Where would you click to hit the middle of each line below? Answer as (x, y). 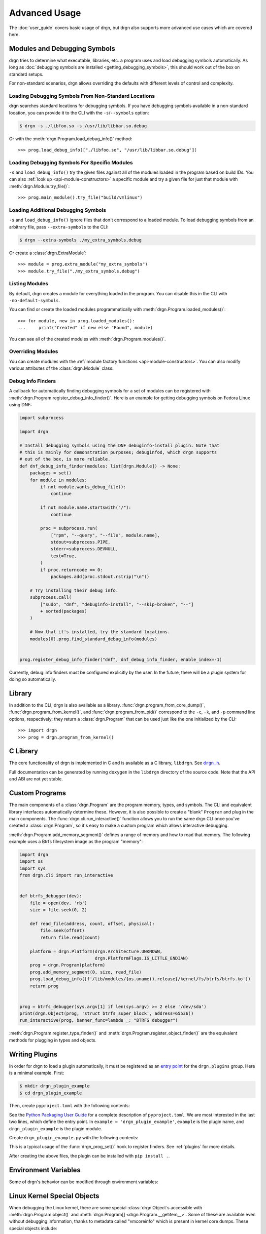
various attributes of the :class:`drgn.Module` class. (61, 368)
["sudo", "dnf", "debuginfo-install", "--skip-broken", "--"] (117, 604)
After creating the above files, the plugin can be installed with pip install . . (89, 1156)
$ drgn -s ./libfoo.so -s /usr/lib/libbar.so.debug (83, 126)
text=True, (64, 556)
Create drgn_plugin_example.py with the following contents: (74, 1138)
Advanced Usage (45, 13)
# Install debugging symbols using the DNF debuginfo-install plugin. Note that (119, 445)
